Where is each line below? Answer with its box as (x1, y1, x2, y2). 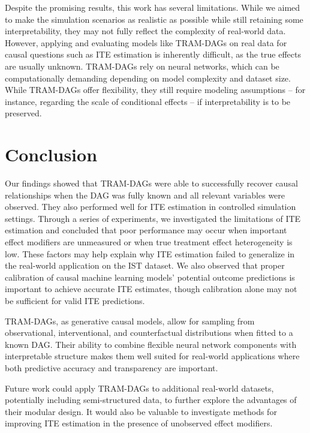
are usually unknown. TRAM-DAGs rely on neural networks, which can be (5, 59, 279, 72)
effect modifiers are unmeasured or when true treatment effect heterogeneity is (5, 236, 293, 248)
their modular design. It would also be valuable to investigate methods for (5, 405, 277, 417)
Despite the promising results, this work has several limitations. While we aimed (5, 1, 300, 13)
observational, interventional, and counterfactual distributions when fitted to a (5, 326, 293, 339)
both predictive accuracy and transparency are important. (5, 361, 218, 374)
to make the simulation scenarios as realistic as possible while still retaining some (5, 13, 303, 25)
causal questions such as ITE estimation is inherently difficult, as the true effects (5, 48, 302, 61)
